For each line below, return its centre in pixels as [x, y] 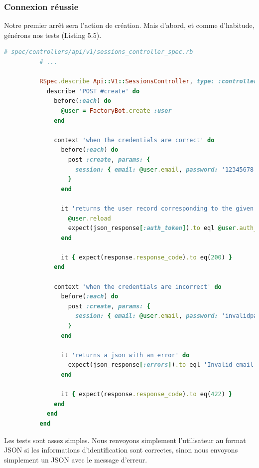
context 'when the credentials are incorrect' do [138, 287]
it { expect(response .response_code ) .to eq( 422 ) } [147, 394]
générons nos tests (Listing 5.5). [53, 35]
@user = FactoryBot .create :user [116, 111]
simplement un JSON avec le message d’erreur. [76, 459]
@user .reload [89, 218]
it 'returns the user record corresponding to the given [157, 208]
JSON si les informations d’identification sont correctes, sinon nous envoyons [121, 450]
